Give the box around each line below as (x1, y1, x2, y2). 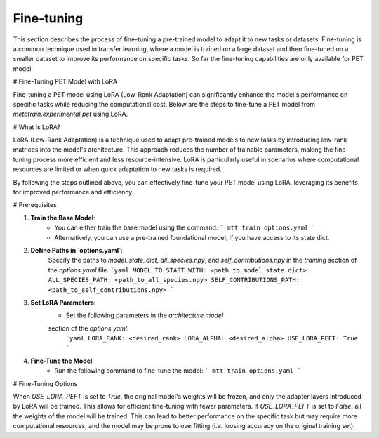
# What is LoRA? (13, 123, 61, 131)
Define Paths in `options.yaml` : (30, 246, 123, 254)
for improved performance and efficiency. (13, 188, 134, 197)
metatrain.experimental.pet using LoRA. (13, 109, 128, 119)
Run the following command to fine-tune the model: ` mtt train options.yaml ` (54, 366, 302, 375)
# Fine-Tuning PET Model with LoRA (13, 77, 118, 86)
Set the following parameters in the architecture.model (65, 311, 224, 319)
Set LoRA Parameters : (30, 298, 96, 307)
